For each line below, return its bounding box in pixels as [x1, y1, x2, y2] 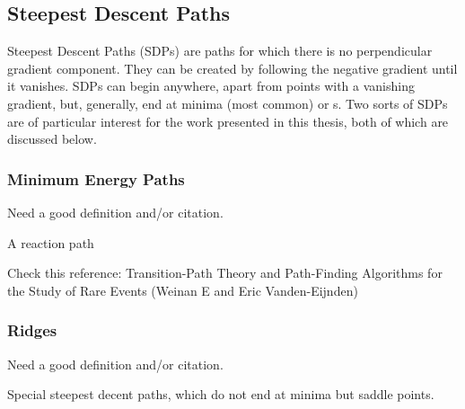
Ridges [7, 319, 57, 342]
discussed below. [7, 129, 97, 148]
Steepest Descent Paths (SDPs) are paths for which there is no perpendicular [7, 41, 433, 60]
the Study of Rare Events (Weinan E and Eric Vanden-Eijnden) [7, 280, 358, 299]
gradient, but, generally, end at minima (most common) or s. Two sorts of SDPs [7, 93, 448, 112]
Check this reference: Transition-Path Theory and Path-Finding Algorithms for [7, 263, 443, 282]
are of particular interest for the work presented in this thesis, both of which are [7, 111, 449, 130]
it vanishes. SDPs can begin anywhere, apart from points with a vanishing [7, 76, 415, 95]
